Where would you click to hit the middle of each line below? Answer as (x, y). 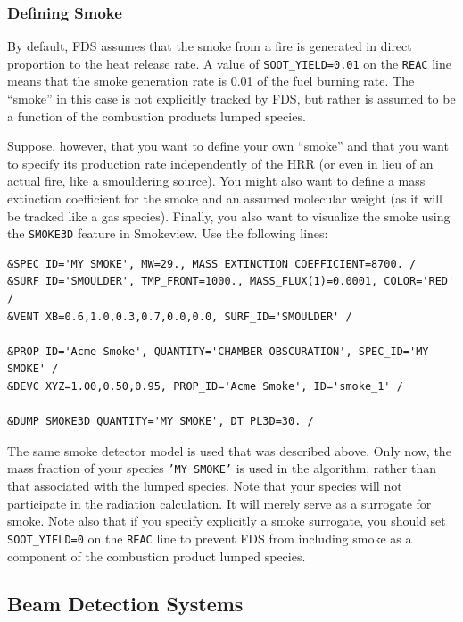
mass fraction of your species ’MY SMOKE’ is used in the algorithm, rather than (222, 468)
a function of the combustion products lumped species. (157, 116)
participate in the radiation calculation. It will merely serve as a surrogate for (219, 503)
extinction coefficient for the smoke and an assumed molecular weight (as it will (225, 199)
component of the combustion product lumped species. (157, 556)
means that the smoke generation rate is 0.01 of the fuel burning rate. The (211, 81)
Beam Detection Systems (125, 604)
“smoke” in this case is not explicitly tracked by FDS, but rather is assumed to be (231, 99)
